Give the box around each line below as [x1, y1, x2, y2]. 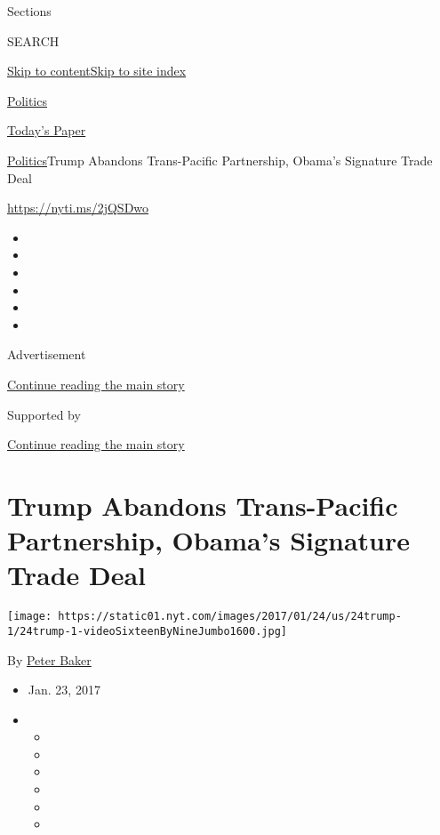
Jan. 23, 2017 [28, 680, 100, 699]
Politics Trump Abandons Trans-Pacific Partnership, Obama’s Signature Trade [7, 150, 433, 169]
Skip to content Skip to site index [7, 61, 187, 80]
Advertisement [7, 345, 86, 364]
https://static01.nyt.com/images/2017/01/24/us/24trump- [58, 610, 402, 623]
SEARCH [7, 31, 60, 50]
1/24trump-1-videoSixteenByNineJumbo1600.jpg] [7, 624, 287, 638]
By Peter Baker [7, 650, 92, 669]
